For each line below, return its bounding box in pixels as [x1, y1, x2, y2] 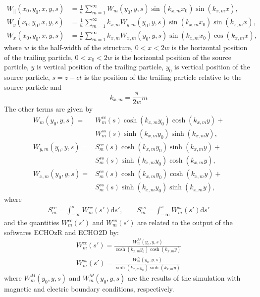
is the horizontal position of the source [114, 52, 231, 62]
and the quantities [4, 217, 59, 228]
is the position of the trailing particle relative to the [84, 72, 242, 82]
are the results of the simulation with [127, 272, 241, 283]
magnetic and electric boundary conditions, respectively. [4, 283, 174, 294]
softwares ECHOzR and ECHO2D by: [4, 227, 119, 237]
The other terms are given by [4, 104, 93, 114]
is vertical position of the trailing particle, [37, 61, 164, 72]
